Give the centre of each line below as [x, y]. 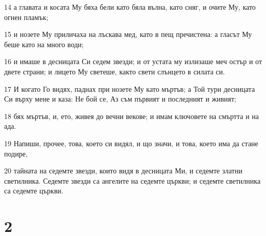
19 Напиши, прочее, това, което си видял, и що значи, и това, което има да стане [131, 143]
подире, [16, 153]
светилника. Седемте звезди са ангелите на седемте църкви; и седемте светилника [132, 180]
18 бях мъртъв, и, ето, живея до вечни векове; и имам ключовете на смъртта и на [132, 116]
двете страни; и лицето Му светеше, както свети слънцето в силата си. [115, 71]
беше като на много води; [44, 44]
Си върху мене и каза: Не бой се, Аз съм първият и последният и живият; [120, 99]
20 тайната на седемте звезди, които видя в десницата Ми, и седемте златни [123, 171]
